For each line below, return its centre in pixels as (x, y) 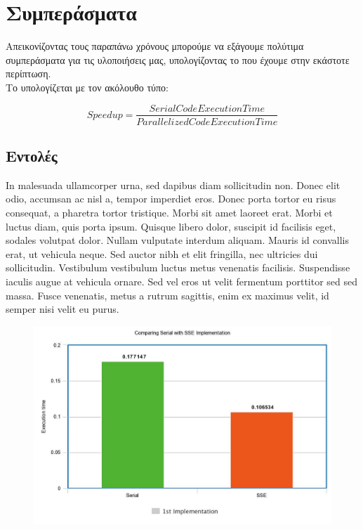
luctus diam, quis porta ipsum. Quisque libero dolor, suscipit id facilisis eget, (171, 226)
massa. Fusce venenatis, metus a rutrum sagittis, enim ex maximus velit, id (167, 295)
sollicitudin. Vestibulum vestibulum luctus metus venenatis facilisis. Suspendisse (178, 267)
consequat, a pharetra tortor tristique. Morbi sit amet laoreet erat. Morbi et (169, 212)
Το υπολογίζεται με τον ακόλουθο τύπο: (87, 87)
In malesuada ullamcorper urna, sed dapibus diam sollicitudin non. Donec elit (173, 185)
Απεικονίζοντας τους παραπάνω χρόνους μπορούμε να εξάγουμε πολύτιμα (155, 46)
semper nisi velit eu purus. (62, 309)
